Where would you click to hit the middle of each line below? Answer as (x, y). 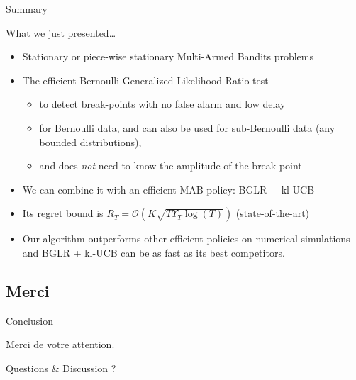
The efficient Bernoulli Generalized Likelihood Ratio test (145, 80)
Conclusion (29, 320)
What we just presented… (61, 32)
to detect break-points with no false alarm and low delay (162, 104)
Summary (27, 9)
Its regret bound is (63, 213)
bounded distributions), (90, 141)
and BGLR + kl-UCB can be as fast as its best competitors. (154, 252)
